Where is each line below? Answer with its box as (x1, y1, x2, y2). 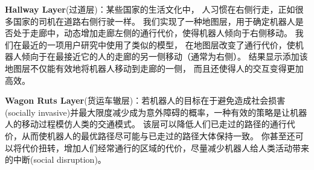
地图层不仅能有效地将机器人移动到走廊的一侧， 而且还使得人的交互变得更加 (5, 61, 304, 74)
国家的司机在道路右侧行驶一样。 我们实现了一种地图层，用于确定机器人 (13, 14, 295, 27)
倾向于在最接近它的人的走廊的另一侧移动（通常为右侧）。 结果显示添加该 (21, 50, 308, 63)
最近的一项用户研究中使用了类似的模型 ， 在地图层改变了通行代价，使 (21, 38, 295, 51)
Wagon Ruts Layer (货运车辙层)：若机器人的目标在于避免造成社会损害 (5, 94, 286, 107)
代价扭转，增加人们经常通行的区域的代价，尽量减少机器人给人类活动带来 (21, 141, 309, 154)
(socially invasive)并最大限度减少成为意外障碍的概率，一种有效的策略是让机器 (5, 105, 307, 118)
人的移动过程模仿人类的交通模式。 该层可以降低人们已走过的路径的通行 (5, 118, 287, 130)
